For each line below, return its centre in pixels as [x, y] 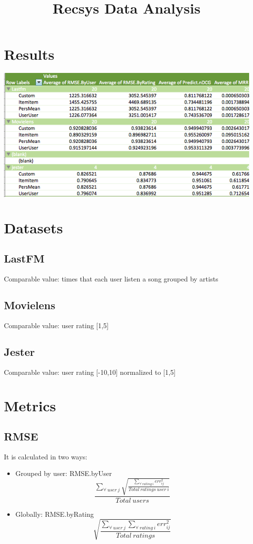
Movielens [30, 305]
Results [29, 54]
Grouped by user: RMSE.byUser [63, 473]
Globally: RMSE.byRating [54, 514]
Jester [19, 351]
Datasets [34, 227]
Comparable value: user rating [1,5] [56, 325]
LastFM [24, 258]
